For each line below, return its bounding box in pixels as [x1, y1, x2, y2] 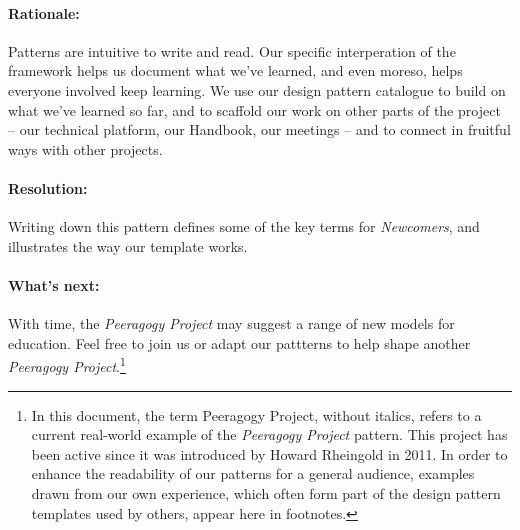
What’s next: [8, 274, 100, 295]
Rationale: [8, 2, 80, 23]
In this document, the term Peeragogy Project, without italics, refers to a [31, 404, 482, 425]
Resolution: [8, 177, 88, 198]
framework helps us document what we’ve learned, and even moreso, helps [8, 60, 463, 81]
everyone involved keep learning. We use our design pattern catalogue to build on [8, 79, 506, 100]
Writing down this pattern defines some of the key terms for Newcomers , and [8, 216, 480, 237]
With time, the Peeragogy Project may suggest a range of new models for [8, 313, 455, 334]
